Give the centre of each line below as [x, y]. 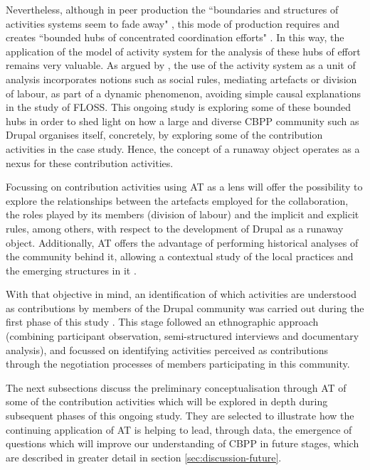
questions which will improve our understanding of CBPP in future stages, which [183, 443]
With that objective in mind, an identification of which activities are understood [181, 294]
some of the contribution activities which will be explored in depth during [167, 401]
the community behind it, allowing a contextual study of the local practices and [180, 256]
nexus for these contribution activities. [90, 162]
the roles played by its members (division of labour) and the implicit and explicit [183, 214]
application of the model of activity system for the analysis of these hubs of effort [183, 51]
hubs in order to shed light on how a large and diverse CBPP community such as [183, 121]
